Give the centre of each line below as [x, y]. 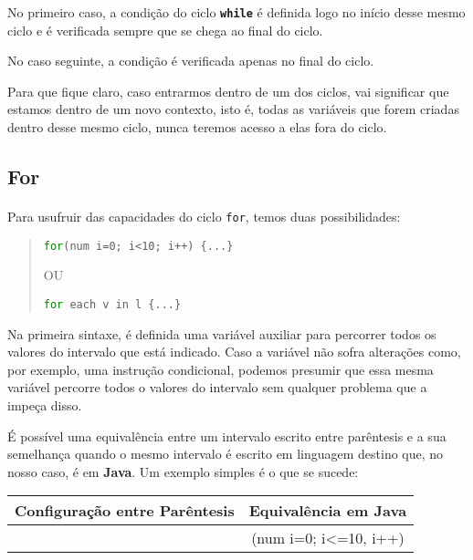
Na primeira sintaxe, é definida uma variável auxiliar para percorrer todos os [222, 333]
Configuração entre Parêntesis [125, 511]
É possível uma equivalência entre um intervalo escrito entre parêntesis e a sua [227, 436]
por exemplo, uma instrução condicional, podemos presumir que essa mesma [221, 369]
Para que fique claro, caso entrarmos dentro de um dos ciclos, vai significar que [228, 91]
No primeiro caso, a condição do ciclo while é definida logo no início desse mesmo [236, 12]
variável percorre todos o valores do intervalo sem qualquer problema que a [217, 387]
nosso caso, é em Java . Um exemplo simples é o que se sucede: [183, 471]
